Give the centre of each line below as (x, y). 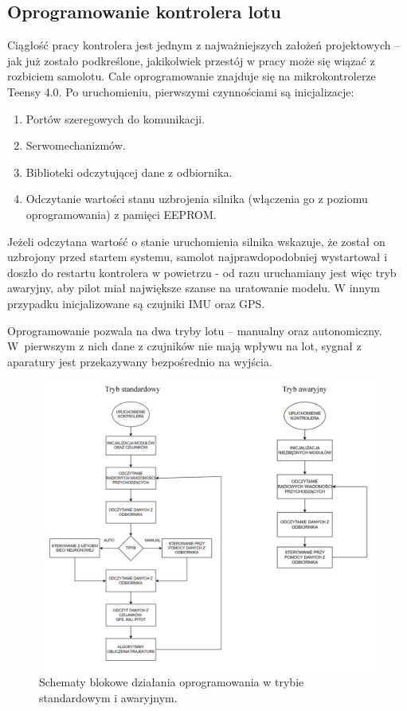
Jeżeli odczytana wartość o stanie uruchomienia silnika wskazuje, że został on (196, 241)
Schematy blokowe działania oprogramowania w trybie (172, 682)
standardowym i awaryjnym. (108, 697)
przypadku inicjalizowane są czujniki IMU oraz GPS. (136, 303)
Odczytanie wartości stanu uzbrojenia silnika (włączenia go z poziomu (197, 199)
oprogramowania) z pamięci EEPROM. (121, 214)
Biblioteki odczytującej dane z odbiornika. (129, 172)
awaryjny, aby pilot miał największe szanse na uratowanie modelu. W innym (194, 288)
